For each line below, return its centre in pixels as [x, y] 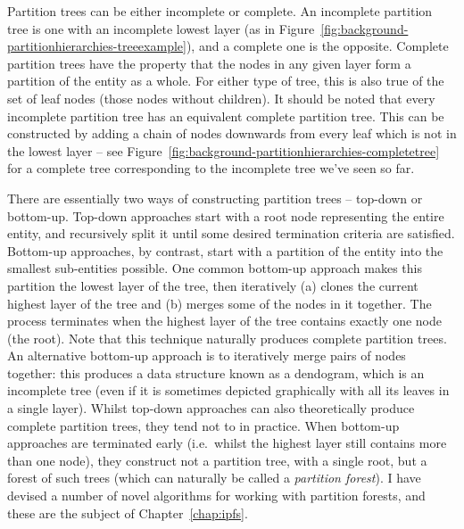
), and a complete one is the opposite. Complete [317, 46]
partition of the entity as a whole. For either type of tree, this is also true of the [226, 81]
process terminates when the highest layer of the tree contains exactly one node [224, 321]
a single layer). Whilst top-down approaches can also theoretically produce [211, 408]
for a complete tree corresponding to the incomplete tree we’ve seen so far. [211, 168]
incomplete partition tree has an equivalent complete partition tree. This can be [226, 116]
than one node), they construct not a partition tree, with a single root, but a [217, 460]
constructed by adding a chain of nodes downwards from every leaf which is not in [232, 133]
